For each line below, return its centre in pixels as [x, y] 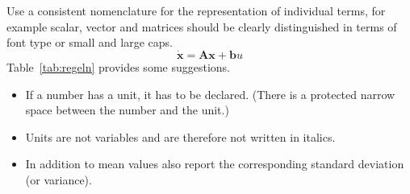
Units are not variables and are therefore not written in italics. [180, 136]
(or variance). [59, 179]
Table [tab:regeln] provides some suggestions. [118, 67]
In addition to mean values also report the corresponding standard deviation [215, 164]
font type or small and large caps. [90, 42]
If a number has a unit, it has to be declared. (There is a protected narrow [210, 94]
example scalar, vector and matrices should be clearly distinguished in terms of [202, 26]
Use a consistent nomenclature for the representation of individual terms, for [196, 10]
